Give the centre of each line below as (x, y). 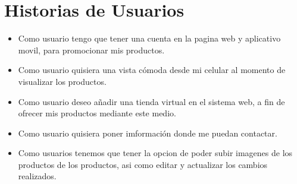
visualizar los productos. (62, 81)
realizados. (37, 176)
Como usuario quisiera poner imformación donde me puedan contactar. (148, 133)
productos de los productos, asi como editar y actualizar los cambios (143, 164)
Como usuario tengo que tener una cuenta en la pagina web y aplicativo (149, 38)
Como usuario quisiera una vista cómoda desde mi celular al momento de (152, 70)
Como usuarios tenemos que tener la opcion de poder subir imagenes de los (155, 153)
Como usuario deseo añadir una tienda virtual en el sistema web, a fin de (151, 101)
